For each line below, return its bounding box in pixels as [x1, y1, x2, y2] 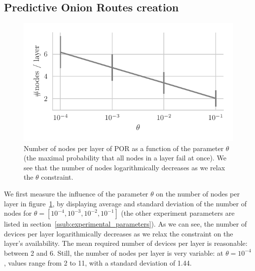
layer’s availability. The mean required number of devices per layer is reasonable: [4, 238, 248, 248]
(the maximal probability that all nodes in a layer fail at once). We [24, 153, 226, 163]
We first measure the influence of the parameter [4, 189, 148, 199]
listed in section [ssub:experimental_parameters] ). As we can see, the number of [4, 219, 247, 229]
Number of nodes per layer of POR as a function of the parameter [24, 143, 224, 153]
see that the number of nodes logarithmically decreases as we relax [24, 162, 225, 172]
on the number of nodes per [156, 189, 240, 199]
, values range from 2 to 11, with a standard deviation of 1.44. [4, 257, 192, 268]
